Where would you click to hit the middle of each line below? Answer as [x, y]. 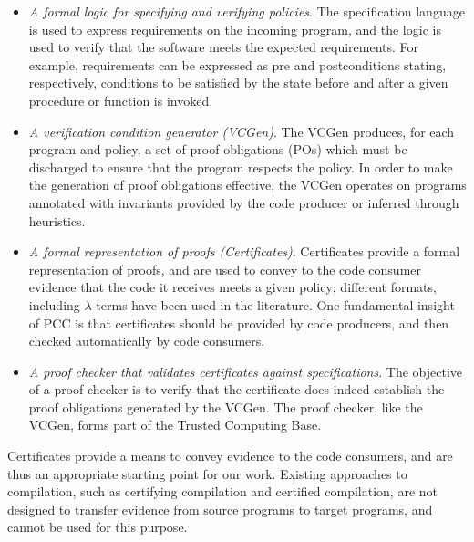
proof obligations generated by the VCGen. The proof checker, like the [226, 406]
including [54, 304]
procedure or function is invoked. [121, 100]
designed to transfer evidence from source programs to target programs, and [220, 509]
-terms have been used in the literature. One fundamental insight [273, 304]
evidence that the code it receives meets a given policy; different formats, [232, 287]
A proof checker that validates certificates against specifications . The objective [245, 371]
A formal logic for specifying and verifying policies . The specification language [247, 11]
